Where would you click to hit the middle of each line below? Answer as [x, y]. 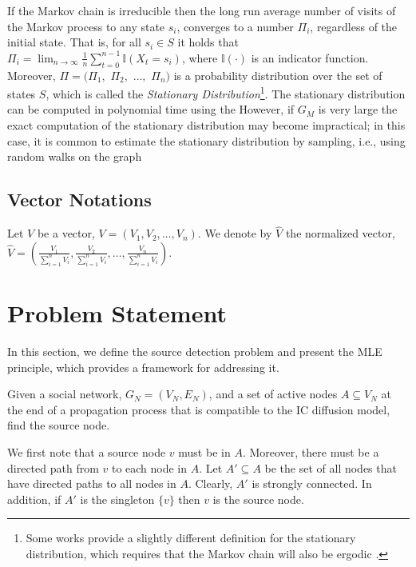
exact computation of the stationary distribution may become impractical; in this [206, 125]
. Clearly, [210, 483]
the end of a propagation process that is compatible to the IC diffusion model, [199, 409]
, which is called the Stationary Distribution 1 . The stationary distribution [226, 92]
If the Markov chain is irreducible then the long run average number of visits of [202, 10]
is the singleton [117, 499]
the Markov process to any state [86, 26]
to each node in [149, 467]
